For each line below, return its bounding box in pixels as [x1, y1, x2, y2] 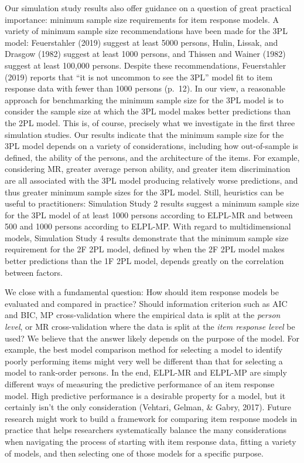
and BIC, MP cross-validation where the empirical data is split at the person [5, 309, 281, 321]
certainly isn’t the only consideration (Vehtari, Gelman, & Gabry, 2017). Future [5, 401, 291, 413]
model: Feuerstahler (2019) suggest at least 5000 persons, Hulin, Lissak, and [5, 36, 278, 48]
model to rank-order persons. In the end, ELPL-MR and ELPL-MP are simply [5, 366, 287, 378]
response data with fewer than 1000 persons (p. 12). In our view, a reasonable [5, 82, 285, 94]
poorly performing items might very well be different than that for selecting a [5, 354, 283, 367]
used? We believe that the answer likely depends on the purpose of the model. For [5, 332, 300, 344]
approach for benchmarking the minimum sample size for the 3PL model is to [5, 93, 283, 106]
